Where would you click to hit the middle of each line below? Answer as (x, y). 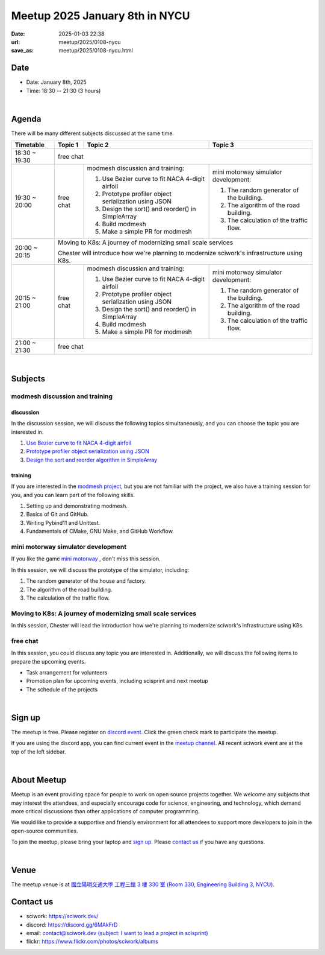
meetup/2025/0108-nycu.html (96, 51)
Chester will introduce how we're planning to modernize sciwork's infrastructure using (180, 253)
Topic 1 (68, 145)
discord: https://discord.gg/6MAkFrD (72, 925)
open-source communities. (45, 831)
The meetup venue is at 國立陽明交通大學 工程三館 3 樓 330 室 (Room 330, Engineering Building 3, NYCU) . (143, 884)
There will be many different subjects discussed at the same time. (93, 133)
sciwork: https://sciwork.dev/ (62, 916)
